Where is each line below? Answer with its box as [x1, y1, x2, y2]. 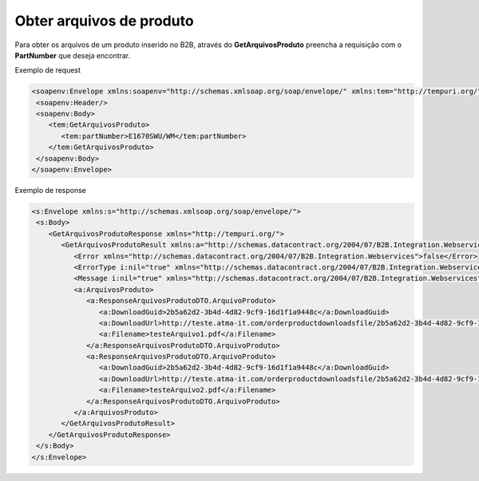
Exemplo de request [14, 65, 81, 75]
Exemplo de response [14, 186, 87, 195]
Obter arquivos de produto [14, 12, 195, 30]
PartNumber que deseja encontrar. [14, 50, 131, 60]
